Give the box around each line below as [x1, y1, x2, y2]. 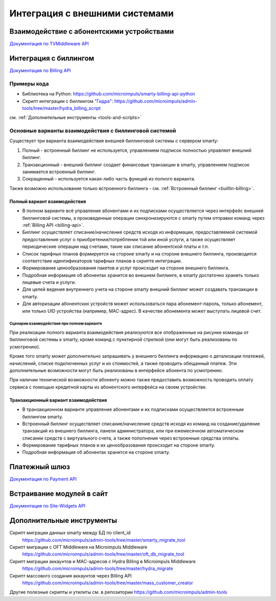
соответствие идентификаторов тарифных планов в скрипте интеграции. [22, 258, 182, 264]
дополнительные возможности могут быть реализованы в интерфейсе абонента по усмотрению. [9, 367, 223, 373]
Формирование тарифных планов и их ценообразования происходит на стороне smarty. [22, 442, 216, 448]
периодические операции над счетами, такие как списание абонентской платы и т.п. [22, 243, 210, 250]
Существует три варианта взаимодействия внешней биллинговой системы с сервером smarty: [9, 138, 219, 144]
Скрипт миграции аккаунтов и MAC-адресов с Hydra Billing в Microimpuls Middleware [9, 558, 196, 564]
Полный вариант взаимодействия [9, 198, 86, 204]
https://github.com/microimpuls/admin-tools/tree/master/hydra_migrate [22, 565, 173, 572]
